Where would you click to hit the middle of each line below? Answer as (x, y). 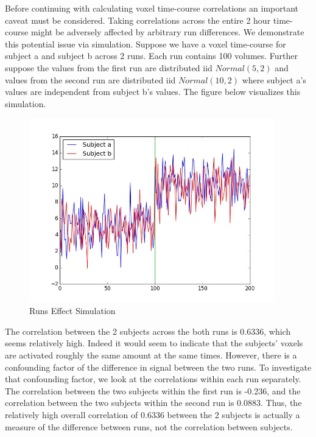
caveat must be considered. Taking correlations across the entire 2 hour (138, 20)
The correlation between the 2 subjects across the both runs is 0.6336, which (148, 331)
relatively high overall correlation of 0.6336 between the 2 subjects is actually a (153, 415)
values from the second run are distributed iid (90, 79)
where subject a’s (274, 79)
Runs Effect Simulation (72, 311)
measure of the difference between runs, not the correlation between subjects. (149, 426)
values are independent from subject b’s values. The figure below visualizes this (153, 92)
